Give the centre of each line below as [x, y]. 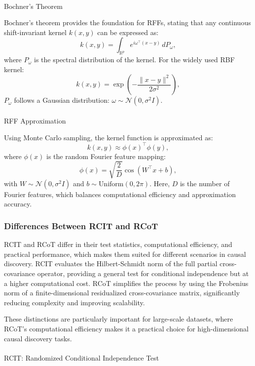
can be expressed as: [128, 32]
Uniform [111, 184]
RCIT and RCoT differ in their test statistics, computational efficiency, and [118, 244]
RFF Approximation [35, 120]
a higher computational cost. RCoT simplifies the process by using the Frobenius [126, 283]
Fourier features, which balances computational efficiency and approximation [120, 194]
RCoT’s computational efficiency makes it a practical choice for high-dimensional [126, 328]
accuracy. [18, 204]
